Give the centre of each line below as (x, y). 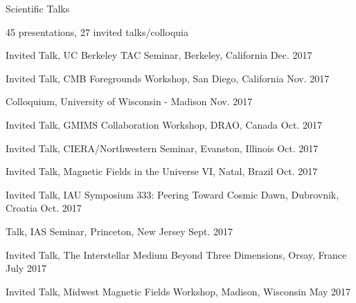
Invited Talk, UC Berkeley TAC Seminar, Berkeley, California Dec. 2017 (159, 55)
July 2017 (26, 268)
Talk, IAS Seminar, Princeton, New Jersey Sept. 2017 (119, 231)
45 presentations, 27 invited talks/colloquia (97, 31)
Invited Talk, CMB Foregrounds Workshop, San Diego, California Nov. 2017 (168, 78)
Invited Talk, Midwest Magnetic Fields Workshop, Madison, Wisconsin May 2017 (178, 291)
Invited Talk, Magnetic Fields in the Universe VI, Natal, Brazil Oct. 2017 (162, 171)
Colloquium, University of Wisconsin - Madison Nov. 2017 (129, 101)
